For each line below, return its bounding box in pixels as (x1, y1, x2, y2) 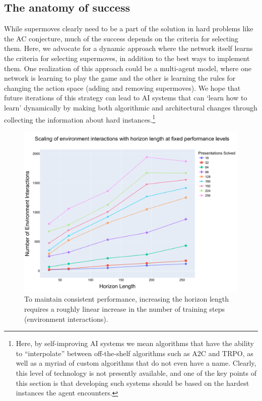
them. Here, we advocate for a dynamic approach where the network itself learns (4, 43, 253, 53)
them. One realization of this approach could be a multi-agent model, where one (4, 63, 251, 73)
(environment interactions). (24, 313, 108, 324)
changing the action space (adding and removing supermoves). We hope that (4, 82, 241, 93)
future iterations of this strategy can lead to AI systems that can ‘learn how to (4, 92, 247, 103)
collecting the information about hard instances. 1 (4, 112, 156, 125)
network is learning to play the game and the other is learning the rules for (4, 73, 236, 83)
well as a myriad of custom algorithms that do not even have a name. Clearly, (16, 358, 256, 368)
